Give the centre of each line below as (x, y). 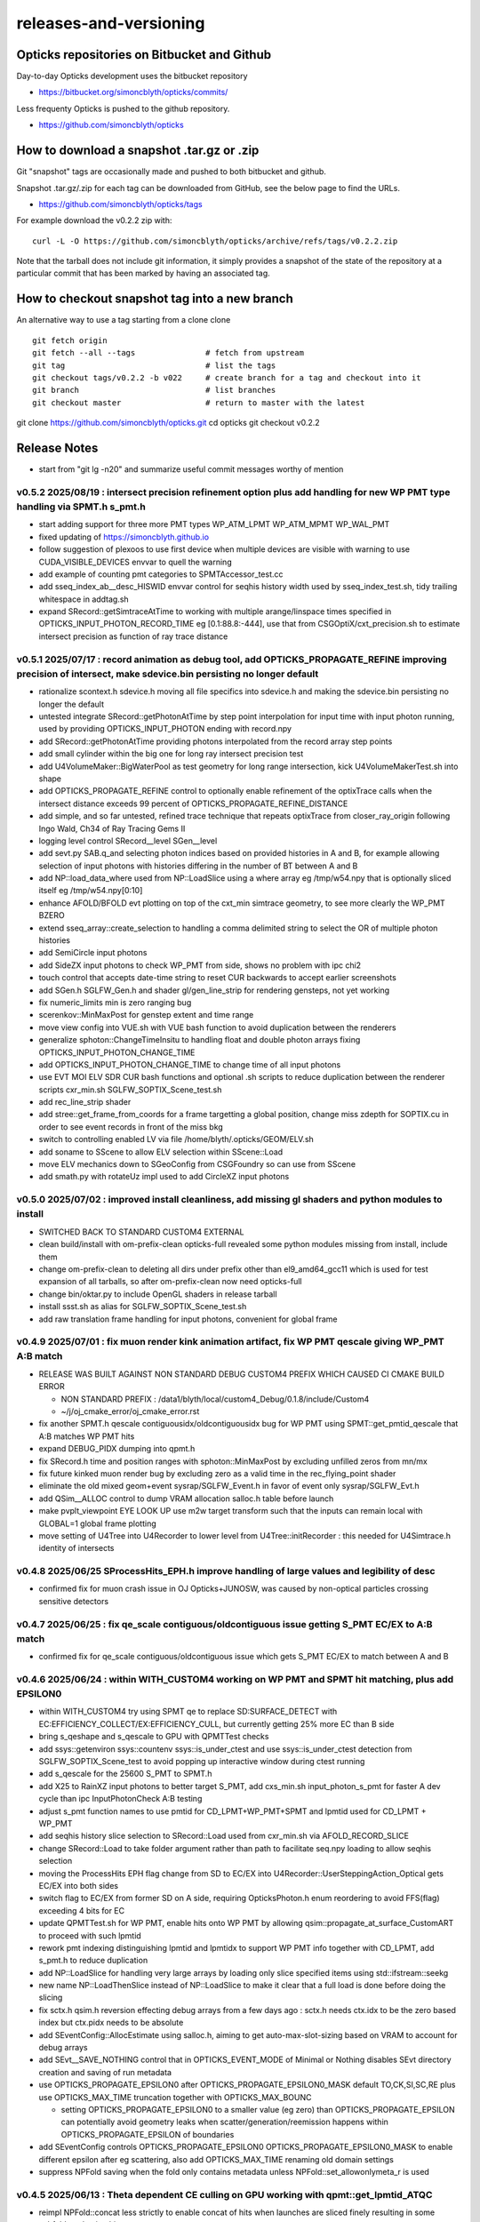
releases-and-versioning (111, 23)
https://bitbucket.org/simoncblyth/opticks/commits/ (133, 92)
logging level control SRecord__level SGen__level (128, 841)
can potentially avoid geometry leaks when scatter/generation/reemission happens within (224, 2122)
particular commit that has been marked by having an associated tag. (143, 273)
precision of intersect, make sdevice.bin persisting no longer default (168, 674)
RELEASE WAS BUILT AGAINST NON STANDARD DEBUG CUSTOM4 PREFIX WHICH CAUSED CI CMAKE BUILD (241, 1374)
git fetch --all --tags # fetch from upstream (168, 353)
